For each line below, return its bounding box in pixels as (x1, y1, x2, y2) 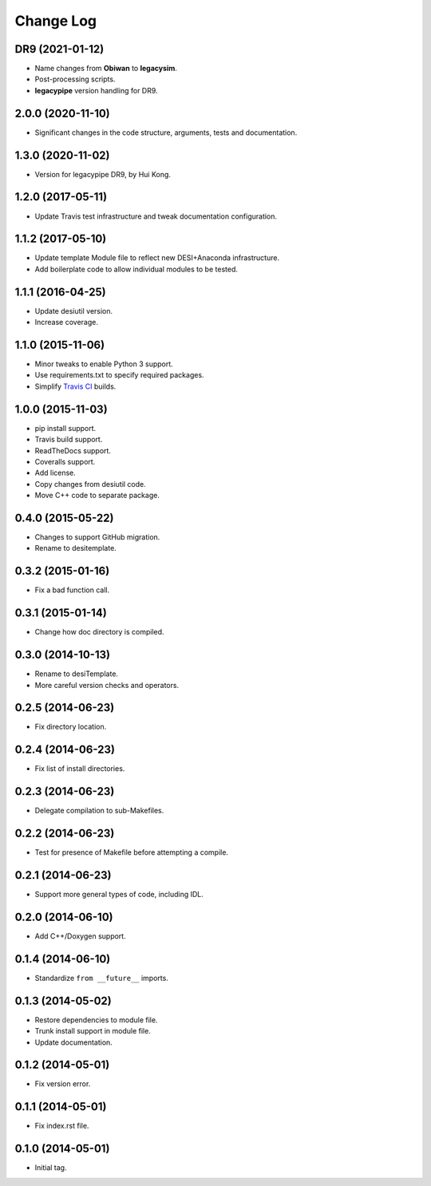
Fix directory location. (34, 722, 107, 732)
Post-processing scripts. (34, 74, 116, 84)
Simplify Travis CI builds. (34, 381, 117, 391)
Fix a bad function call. (34, 585, 110, 595)
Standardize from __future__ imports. (34, 973, 169, 982)
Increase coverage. (34, 318, 99, 327)
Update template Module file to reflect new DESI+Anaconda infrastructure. (34, 253, 279, 263)
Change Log (14, 12, 97, 30)
